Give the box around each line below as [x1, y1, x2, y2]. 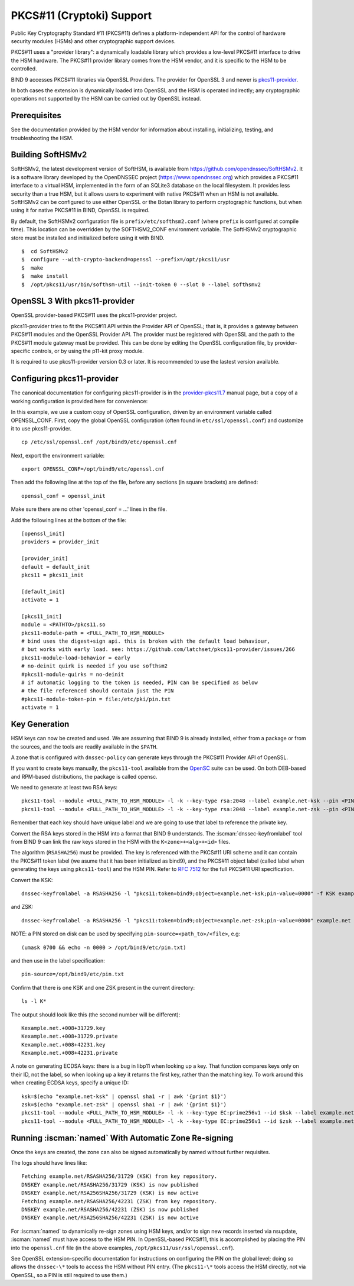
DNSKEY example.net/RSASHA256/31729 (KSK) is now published [21, 1181, 199, 1188]
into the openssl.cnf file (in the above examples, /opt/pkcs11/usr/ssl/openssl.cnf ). [11, 1244, 235, 1251]
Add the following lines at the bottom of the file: [11, 516, 127, 523]
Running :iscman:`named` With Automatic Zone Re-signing [11, 1133, 234, 1143]
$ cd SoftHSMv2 [21, 248, 68, 254]
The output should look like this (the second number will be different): [11, 1011, 181, 1018]
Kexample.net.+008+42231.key [21, 1041, 106, 1048]
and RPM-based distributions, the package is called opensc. [11, 773, 158, 780]
